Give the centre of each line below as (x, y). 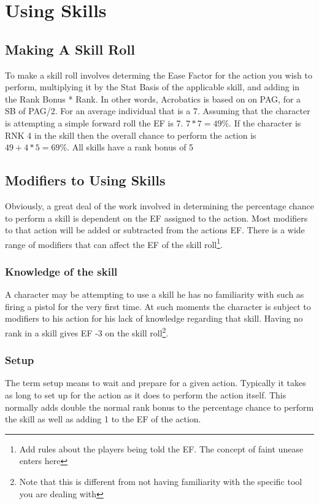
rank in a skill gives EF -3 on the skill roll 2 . (87, 331)
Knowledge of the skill (61, 271)
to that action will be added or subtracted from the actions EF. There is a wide (155, 230)
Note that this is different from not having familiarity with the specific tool (161, 481)
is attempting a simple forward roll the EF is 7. (94, 122)
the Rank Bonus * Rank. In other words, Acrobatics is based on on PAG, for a (153, 99)
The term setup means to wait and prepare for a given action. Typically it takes (156, 383)
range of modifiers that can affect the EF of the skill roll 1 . (114, 243)
